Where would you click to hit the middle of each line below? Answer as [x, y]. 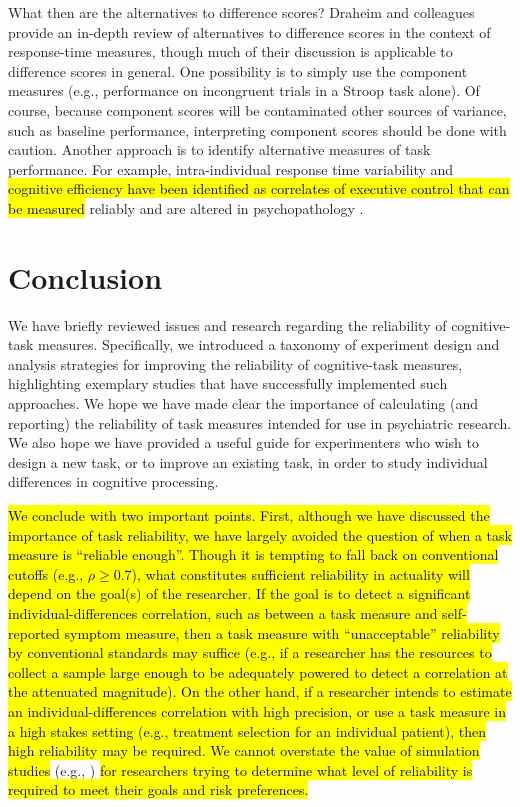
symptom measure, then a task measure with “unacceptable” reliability [282, 632]
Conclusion [85, 276]
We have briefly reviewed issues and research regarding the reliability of [227, 324]
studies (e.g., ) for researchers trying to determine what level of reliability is [240, 769]
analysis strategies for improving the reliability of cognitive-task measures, [235, 363]
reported [34, 632]
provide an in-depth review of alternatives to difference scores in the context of [249, 31]
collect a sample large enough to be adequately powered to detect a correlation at [258, 671]
